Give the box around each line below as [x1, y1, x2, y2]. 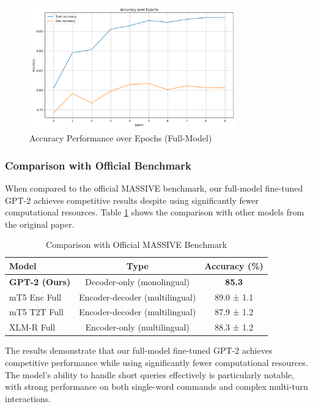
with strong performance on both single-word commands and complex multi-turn [5, 380, 308, 393]
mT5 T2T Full [9, 305, 64, 318]
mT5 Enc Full [9, 290, 62, 303]
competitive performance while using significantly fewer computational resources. [5, 356, 308, 368]
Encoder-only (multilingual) [85, 321, 190, 334]
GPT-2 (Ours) [9, 275, 71, 288]
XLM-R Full [9, 321, 56, 334]
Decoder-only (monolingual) [85, 275, 190, 288]
